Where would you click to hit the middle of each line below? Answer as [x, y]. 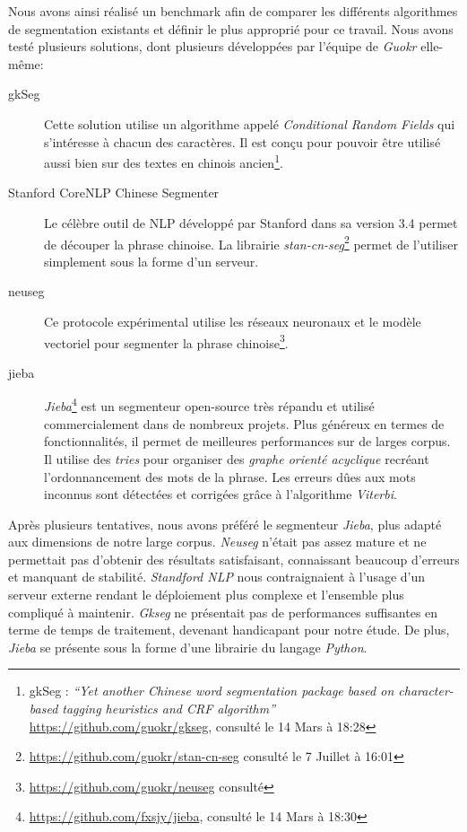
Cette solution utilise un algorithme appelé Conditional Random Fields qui [250, 123]
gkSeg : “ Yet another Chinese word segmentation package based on [212, 691]
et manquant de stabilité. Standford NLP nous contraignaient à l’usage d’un [217, 577]
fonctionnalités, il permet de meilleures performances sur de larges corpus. [247, 441]
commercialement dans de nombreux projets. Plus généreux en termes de [244, 423]
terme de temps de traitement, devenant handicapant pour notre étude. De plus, [229, 630]
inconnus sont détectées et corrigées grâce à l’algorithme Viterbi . [221, 494]
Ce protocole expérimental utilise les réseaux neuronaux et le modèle [233, 322]
